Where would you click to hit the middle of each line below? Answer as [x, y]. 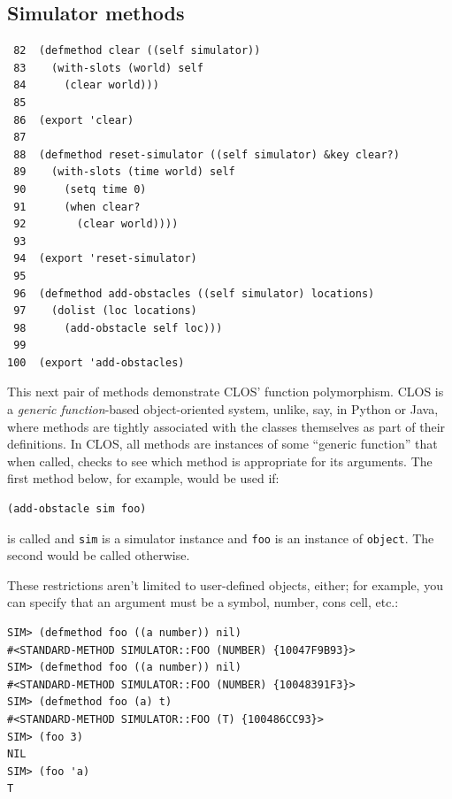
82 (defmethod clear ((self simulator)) [137, 51]
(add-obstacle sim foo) [77, 509]
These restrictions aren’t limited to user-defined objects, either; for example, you [225, 584]
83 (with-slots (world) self [108, 68]
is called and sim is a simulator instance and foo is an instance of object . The [221, 538]
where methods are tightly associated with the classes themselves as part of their [226, 426]
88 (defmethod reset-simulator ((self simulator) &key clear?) [207, 154]
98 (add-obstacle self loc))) [118, 328]
